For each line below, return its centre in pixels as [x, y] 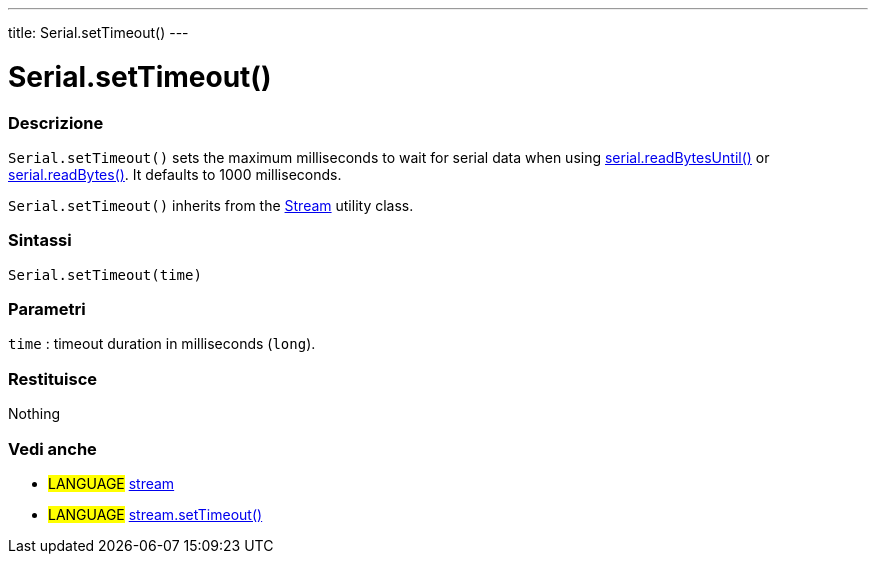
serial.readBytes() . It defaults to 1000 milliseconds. [175, 174]
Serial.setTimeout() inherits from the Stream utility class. [211, 205]
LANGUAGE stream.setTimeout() [155, 514]
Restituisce [53, 378]
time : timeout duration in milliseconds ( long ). [162, 344]
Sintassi [40, 240]
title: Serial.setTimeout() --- [98, 32]
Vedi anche [52, 448]
